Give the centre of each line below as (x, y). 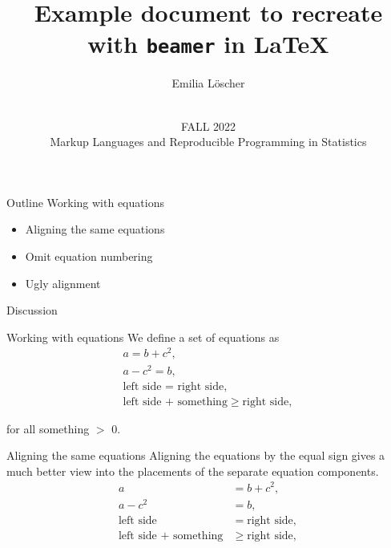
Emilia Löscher (208, 83)
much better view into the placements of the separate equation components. (193, 471)
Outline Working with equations (85, 202)
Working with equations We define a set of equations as (143, 337)
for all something (48, 428)
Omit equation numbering (89, 256)
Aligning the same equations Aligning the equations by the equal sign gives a (196, 455)
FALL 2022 (208, 126)
